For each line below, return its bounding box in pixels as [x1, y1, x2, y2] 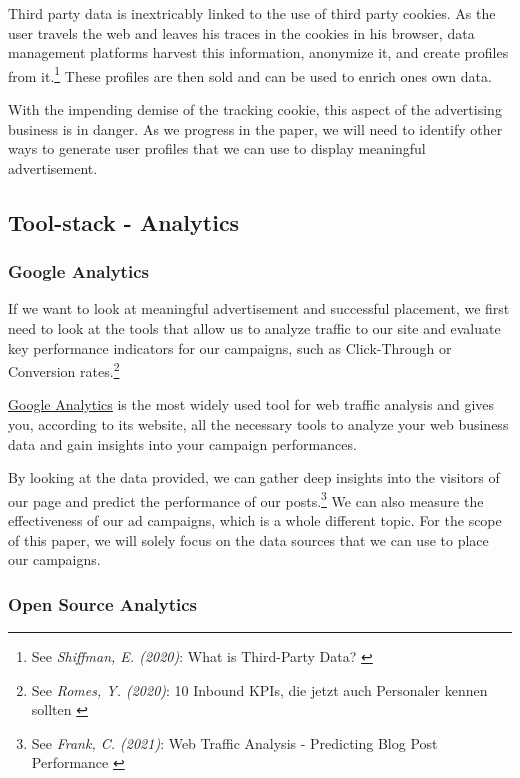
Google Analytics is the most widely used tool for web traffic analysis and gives [8, 394, 495, 415]
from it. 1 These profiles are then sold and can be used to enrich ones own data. [8, 62, 492, 86]
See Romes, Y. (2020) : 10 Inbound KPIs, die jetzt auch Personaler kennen [31, 679, 488, 700]
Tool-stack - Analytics [8, 206, 240, 237]
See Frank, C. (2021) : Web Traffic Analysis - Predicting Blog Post [31, 732, 438, 753]
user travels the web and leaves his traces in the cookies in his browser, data [8, 22, 475, 43]
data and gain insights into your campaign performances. [8, 433, 357, 454]
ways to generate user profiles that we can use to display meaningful [8, 138, 426, 159]
